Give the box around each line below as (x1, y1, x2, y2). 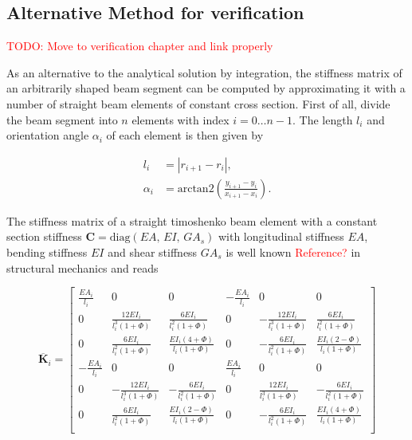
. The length (292, 111, 353, 128)
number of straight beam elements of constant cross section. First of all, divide (6, 95, 390, 112)
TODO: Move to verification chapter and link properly (6, 37, 273, 54)
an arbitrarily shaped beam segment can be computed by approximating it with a (6, 80, 406, 96)
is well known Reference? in (226, 244, 361, 261)
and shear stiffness (108, 244, 198, 261)
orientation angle (6, 127, 89, 143)
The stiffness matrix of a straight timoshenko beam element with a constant (6, 212, 378, 229)
